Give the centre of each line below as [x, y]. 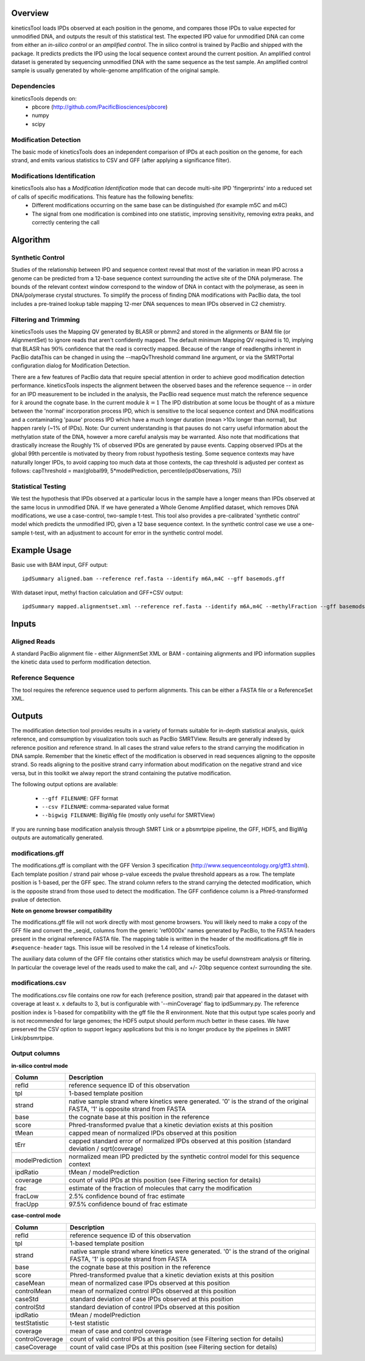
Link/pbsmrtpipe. [33, 1038]
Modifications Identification [53, 176]
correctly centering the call [66, 222]
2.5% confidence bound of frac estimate [127, 1196]
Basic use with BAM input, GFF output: [60, 564]
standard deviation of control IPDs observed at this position [155, 1307]
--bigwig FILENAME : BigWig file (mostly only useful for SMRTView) [128, 815]
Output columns [36, 1053]
